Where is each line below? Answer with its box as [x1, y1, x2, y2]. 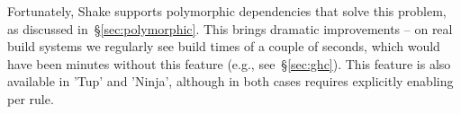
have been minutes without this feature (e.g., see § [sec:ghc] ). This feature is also [7, 54, 451, 73]
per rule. [7, 89, 54, 108]
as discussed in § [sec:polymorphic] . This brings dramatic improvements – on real [7, 19, 453, 38]
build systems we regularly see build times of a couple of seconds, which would [7, 37, 440, 56]
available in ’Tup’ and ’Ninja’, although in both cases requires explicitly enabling [7, 72, 454, 91]
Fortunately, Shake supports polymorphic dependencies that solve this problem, [7, 2, 447, 20]
